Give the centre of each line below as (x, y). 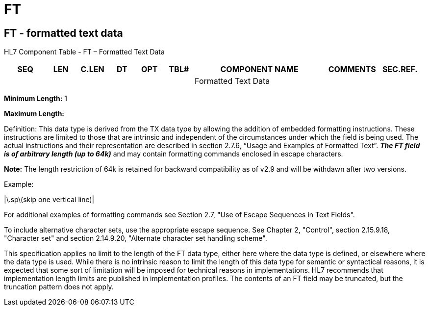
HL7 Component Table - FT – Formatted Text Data (84, 52)
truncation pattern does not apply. (59, 287)
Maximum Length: (34, 114)
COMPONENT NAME (259, 69)
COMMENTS (352, 69)
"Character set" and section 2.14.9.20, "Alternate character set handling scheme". (136, 238)
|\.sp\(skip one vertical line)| (49, 200)
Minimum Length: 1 (36, 99)
